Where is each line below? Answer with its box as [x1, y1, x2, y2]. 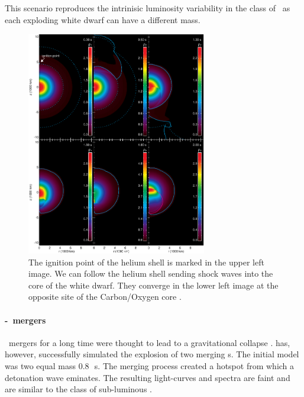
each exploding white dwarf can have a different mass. [5, 13, 200, 25]
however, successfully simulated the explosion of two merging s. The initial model [5, 348, 299, 360]
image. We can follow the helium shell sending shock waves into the [28, 267, 273, 280]
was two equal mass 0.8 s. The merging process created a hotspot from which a [5, 360, 295, 372]
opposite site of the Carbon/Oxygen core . [28, 290, 182, 303]
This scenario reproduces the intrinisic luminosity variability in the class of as [5, 2, 290, 14]
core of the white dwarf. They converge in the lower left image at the [28, 278, 279, 291]
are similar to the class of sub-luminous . [5, 383, 152, 395]
